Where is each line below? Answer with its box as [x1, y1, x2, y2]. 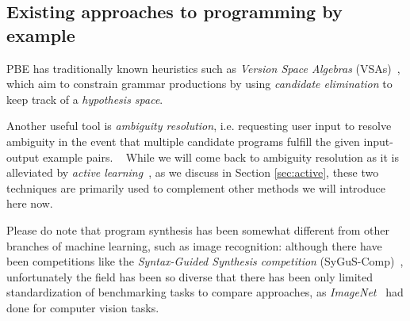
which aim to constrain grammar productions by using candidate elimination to [6, 75, 393, 92]
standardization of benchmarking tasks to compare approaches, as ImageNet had [6, 284, 404, 300]
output [6, 148, 40, 165]
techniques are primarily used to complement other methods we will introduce [6, 179, 385, 196]
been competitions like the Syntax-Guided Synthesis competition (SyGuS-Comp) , [6, 253, 404, 269]
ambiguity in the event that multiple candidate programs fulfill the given [6, 132, 360, 149]
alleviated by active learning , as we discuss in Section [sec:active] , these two [6, 164, 379, 181]
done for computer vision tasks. [6, 299, 159, 315]
